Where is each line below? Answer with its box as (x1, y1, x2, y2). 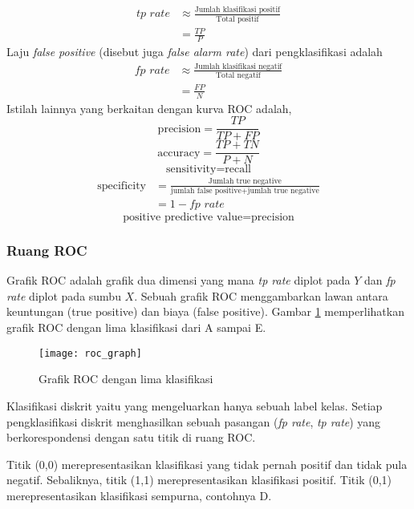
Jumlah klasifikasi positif (194, 6, 281, 14)
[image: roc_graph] (39, 347, 142, 359)
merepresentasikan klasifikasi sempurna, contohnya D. (6, 487, 272, 503)
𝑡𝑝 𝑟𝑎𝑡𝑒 (136, 8, 170, 20)
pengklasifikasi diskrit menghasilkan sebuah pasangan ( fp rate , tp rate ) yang (6, 413, 381, 430)
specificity (97, 180, 146, 192)
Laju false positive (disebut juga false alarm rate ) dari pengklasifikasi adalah (6, 43, 383, 60)
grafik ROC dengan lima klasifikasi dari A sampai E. (6, 319, 266, 336)
